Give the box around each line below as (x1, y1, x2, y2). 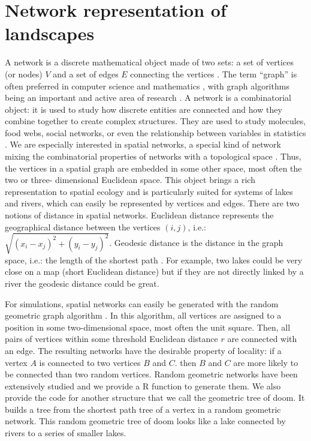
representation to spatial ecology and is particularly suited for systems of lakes (5, 185, 293, 197)
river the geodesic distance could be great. (5, 277, 159, 289)
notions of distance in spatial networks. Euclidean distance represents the (5, 209, 274, 221)
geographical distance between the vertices (5, 220, 161, 233)
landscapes (5, 21, 95, 46)
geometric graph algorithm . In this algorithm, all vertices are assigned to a (5, 309, 282, 322)
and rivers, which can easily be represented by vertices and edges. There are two (5, 197, 300, 209)
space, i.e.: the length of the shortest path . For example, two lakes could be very (5, 253, 303, 266)
